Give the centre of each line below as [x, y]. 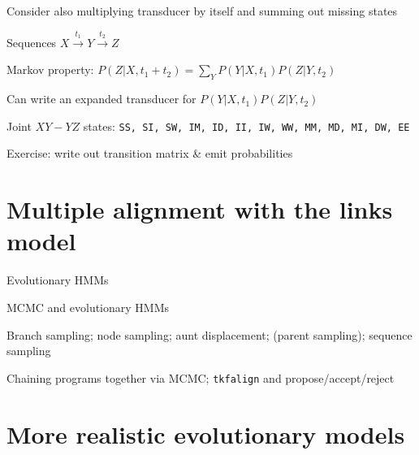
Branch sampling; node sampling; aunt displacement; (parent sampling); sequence [209, 334]
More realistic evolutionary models [206, 433]
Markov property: [50, 69]
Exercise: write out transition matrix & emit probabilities [150, 153]
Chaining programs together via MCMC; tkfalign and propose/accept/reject [201, 377]
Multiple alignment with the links [200, 209]
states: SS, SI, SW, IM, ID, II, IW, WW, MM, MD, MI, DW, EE [246, 126]
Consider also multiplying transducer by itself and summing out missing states [202, 11]
